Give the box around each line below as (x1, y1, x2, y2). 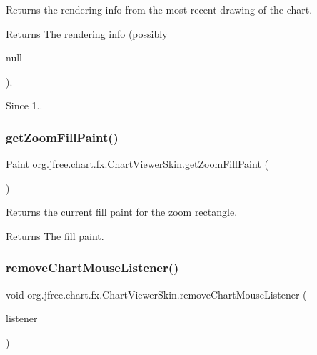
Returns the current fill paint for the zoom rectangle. (6, 204, 238, 219)
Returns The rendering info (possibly (6, 26, 168, 41)
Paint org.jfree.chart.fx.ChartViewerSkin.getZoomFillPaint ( (6, 156, 268, 171)
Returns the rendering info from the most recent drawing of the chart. (6, 2, 313, 16)
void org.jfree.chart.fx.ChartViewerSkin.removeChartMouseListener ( (6, 286, 307, 301)
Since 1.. (6, 98, 43, 113)
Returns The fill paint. (6, 228, 104, 243)
